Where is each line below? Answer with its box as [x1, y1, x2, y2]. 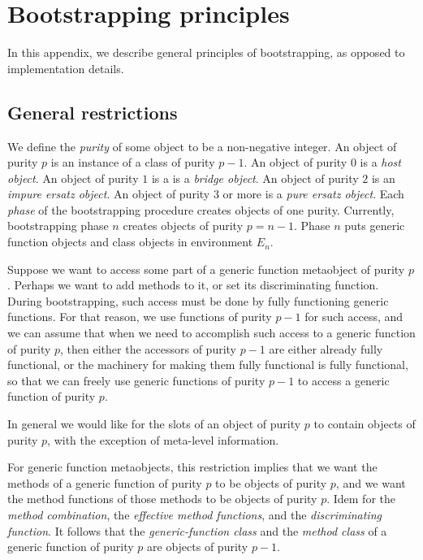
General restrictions [7, 99, 178, 124]
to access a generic [297, 371, 390, 389]
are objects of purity [147, 538, 248, 555]
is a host [360, 154, 401, 171]
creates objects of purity [123, 217, 244, 234]
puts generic [344, 217, 405, 234]
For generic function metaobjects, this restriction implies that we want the [7, 458, 378, 475]
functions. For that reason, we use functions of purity [7, 308, 272, 325]
